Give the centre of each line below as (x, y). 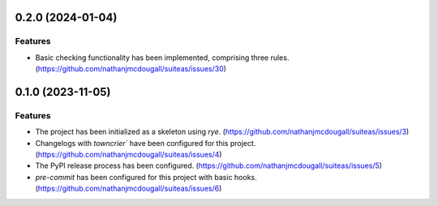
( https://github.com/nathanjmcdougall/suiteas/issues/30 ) (131, 69)
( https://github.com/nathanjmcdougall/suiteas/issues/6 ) (129, 189)
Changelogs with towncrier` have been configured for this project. (146, 143)
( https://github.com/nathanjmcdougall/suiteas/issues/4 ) (129, 155)
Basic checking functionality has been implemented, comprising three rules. (162, 58)
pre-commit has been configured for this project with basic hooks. (146, 177)
